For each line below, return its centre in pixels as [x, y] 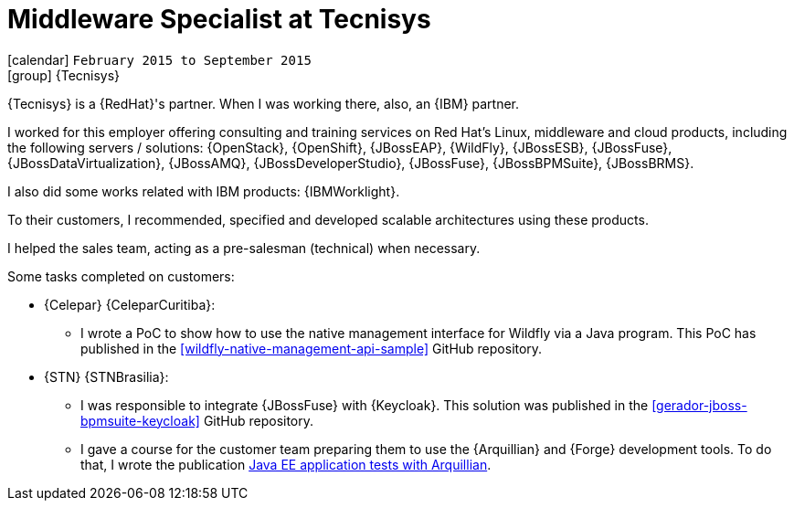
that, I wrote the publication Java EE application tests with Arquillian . [286, 464]
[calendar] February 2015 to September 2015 [159, 59]
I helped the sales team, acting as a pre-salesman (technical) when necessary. [244, 248]
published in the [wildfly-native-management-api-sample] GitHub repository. [312, 348]
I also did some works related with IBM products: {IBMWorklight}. [204, 191]
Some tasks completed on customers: [121, 276]
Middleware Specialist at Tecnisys [219, 19]
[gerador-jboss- [699, 405]
